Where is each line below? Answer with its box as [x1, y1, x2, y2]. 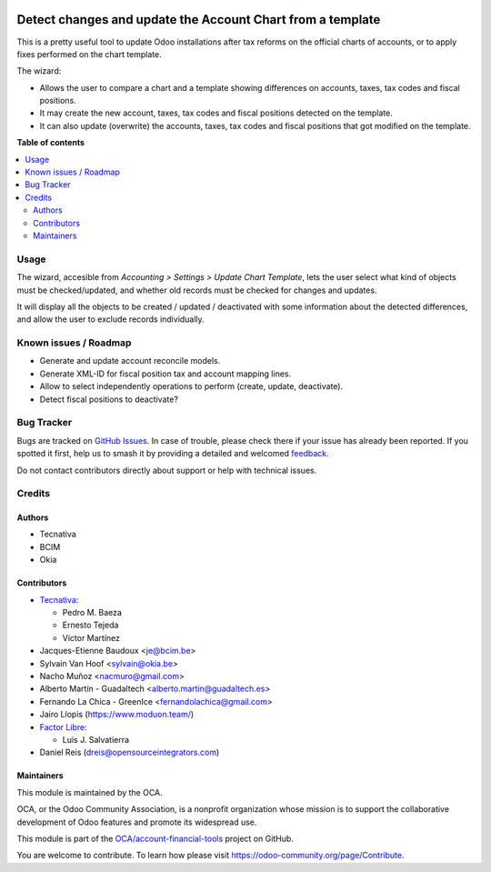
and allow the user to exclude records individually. [16, 314, 205, 325]
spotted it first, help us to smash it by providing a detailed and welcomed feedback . [16, 448, 329, 459]
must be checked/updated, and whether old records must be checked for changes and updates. [16, 285, 377, 296]
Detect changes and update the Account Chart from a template [16, 12, 381, 27]
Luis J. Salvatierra [62, 734, 130, 745]
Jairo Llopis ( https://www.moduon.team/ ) [39, 709, 195, 720]
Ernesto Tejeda [62, 619, 119, 631]
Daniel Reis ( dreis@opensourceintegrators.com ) [39, 747, 220, 758]
